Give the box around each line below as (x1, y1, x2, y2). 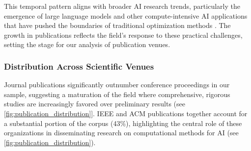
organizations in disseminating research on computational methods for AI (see (4, 127, 239, 138)
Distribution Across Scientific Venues (4, 60, 154, 72)
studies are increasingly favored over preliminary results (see (4, 99, 185, 109)
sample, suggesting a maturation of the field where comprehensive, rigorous (4, 89, 230, 99)
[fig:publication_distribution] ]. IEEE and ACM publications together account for (4, 108, 248, 118)
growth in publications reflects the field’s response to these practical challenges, (4, 29, 243, 40)
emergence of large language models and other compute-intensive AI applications (4, 10, 248, 21)
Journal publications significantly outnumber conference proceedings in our (4, 79, 230, 90)
